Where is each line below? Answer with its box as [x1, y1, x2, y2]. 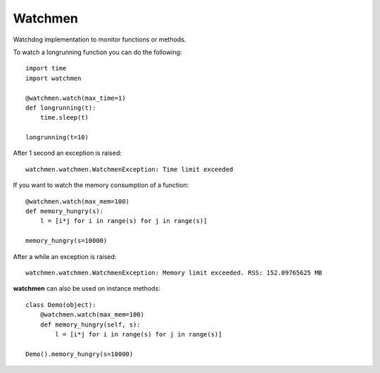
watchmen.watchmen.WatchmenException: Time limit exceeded [25, 165, 234, 173]
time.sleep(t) [39, 113, 89, 122]
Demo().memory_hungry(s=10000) [25, 350, 134, 358]
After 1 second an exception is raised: [13, 148, 122, 158]
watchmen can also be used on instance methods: [13, 284, 161, 293]
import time [25, 64, 67, 72]
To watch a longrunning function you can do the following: [13, 48, 182, 56]
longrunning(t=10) [25, 134, 89, 141]
